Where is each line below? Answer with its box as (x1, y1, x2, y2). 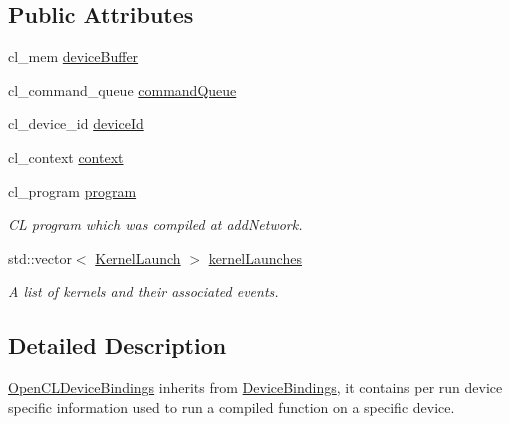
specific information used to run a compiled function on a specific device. (8, 396, 455, 417)
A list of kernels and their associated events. (8, 281, 279, 302)
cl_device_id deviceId (8, 113, 144, 134)
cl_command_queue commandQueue (8, 79, 237, 100)
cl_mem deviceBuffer (8, 46, 139, 67)
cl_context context (8, 146, 124, 167)
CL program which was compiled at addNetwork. (8, 214, 303, 235)
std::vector (8, 247, 72, 268)
